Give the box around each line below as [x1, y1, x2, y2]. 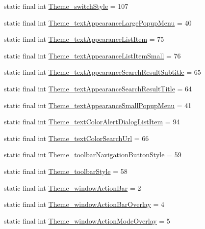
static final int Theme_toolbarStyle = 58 [4, 166, 128, 176]
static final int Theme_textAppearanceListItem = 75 [4, 34, 164, 44]
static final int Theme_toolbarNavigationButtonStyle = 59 [4, 149, 181, 160]
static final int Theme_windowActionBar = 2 [4, 182, 141, 193]
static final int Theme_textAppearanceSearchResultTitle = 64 [4, 83, 192, 93]
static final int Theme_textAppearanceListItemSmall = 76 [4, 50, 181, 60]
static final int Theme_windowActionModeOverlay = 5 [4, 215, 170, 226]
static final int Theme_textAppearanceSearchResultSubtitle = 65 [4, 67, 201, 77]
